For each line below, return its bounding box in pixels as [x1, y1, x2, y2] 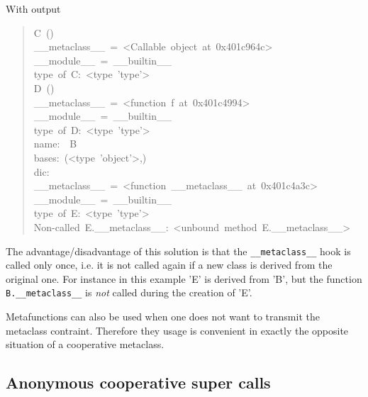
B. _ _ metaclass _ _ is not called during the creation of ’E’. [6, 285, 252, 300]
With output [6, 1, 61, 16]
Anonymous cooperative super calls [6, 371, 271, 393]
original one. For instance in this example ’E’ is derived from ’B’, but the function [6, 271, 362, 286]
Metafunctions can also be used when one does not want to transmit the [6, 309, 320, 323]
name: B [33, 136, 77, 151]
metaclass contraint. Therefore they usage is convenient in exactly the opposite [6, 323, 349, 337]
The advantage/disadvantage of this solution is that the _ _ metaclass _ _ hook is [6, 243, 351, 258]
